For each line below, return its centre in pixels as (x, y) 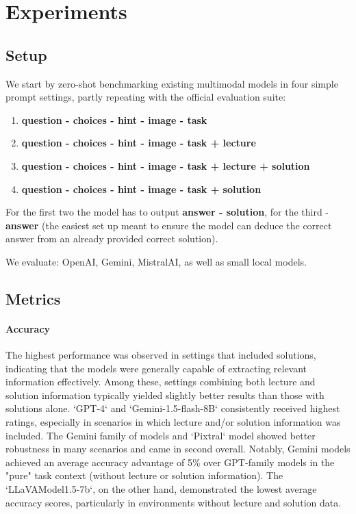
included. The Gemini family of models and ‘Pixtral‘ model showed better (161, 435)
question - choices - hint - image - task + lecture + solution (166, 165)
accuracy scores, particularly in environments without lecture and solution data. (174, 502)
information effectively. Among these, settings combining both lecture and (161, 382)
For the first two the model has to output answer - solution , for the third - (167, 212)
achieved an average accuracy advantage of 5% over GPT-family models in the (170, 462)
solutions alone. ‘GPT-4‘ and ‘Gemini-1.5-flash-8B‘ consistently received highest (173, 408)
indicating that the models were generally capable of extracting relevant (156, 368)
